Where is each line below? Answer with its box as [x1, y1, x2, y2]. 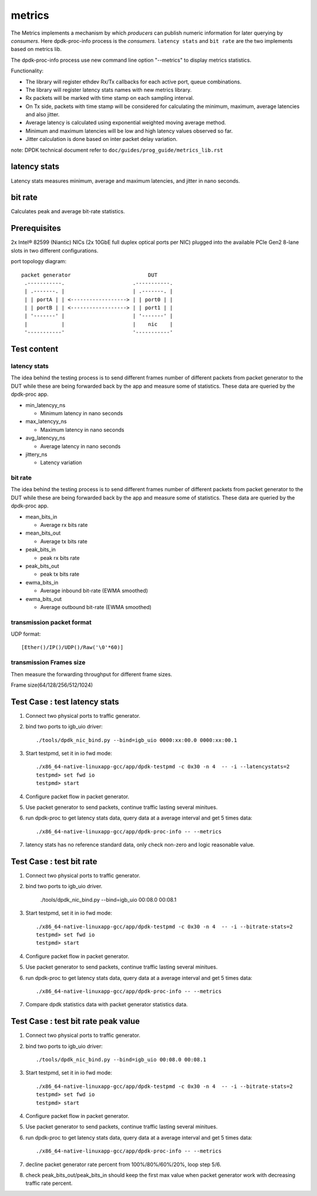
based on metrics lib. [11, 46, 62, 53]
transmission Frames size [11, 659, 86, 667]
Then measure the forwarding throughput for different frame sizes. [11, 670, 173, 678]
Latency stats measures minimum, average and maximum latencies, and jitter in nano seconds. [11, 177, 240, 184]
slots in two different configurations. [11, 247, 99, 254]
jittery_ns [25, 451, 48, 458]
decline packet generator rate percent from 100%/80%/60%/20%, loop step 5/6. [25, 1161, 221, 1168]
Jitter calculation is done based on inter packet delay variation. [25, 136, 178, 143]
